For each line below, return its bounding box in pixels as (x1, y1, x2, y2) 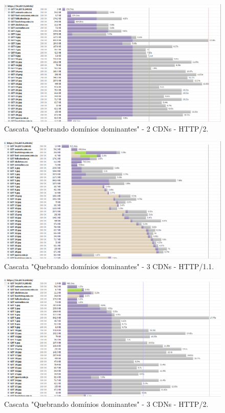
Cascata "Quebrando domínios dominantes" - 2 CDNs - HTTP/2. (4, 123, 209, 134)
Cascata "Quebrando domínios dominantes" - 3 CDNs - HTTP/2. (4, 398, 209, 409)
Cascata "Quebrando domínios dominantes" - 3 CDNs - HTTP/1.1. (4, 260, 214, 271)
